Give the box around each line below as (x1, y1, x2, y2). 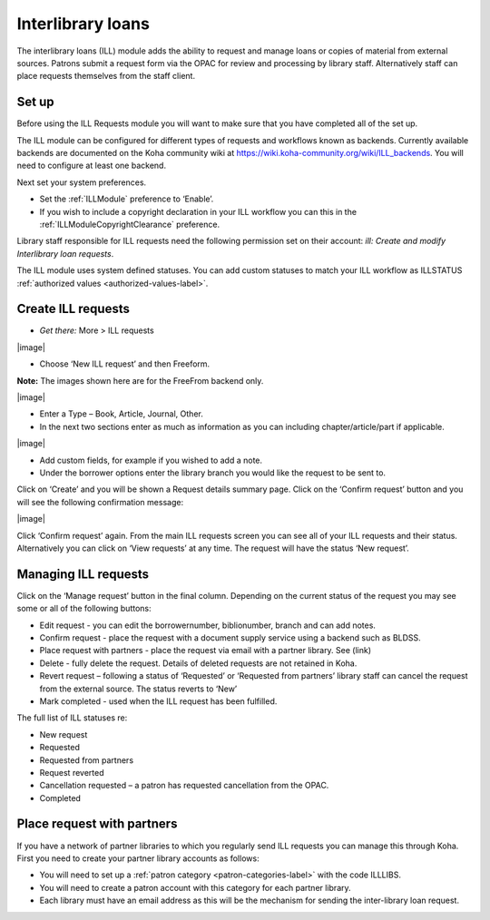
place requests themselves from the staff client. (16, 71, 195, 82)
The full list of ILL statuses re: (16, 712, 128, 723)
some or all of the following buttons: (16, 603, 152, 614)
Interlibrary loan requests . (16, 248, 114, 259)
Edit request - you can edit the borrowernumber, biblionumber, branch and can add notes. (39, 620, 377, 631)
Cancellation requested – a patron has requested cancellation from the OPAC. (39, 780, 329, 791)
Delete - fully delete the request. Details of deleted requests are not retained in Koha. (39, 658, 358, 669)
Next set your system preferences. (16, 177, 147, 188)
